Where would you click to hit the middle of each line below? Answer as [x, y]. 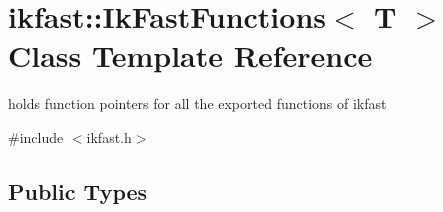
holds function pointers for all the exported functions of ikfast [197, 103]
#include [36, 136]
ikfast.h [109, 136]
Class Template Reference [190, 55]
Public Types [78, 190]
